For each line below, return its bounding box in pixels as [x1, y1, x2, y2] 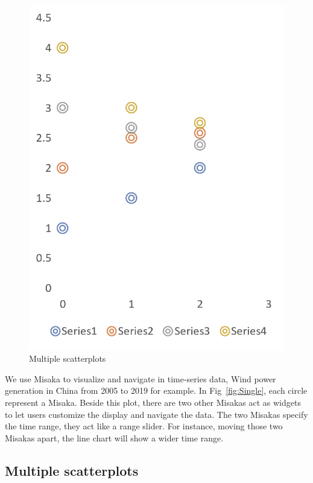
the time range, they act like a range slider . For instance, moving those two [5, 420, 283, 432]
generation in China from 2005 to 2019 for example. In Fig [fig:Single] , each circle [5, 384, 308, 397]
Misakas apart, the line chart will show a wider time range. [5, 431, 224, 444]
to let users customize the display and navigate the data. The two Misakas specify [5, 408, 308, 420]
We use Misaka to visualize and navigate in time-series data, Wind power [5, 372, 276, 385]
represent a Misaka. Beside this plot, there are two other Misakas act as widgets [5, 396, 301, 408]
